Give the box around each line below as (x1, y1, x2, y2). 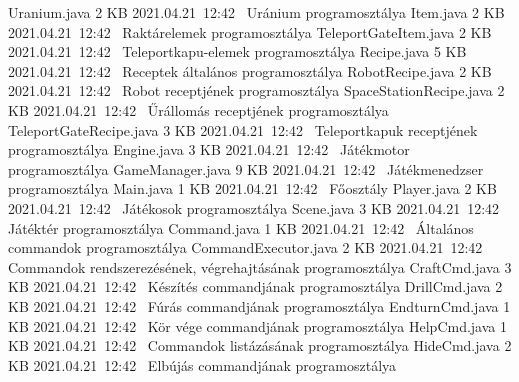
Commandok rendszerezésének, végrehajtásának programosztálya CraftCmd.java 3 (8, 256, 512, 277)
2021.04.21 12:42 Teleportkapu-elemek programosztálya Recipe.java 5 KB (8, 41, 467, 62)
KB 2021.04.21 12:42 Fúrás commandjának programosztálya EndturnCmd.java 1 (8, 295, 511, 316)
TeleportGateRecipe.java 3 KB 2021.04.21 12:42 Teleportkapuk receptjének (8, 119, 478, 140)
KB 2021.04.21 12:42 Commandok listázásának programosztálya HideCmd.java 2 (8, 335, 512, 356)
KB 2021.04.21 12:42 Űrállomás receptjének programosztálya (8, 99, 389, 120)
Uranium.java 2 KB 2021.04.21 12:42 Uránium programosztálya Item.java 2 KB (8, 2, 505, 22)
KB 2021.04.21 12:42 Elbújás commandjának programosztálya (8, 354, 397, 375)
